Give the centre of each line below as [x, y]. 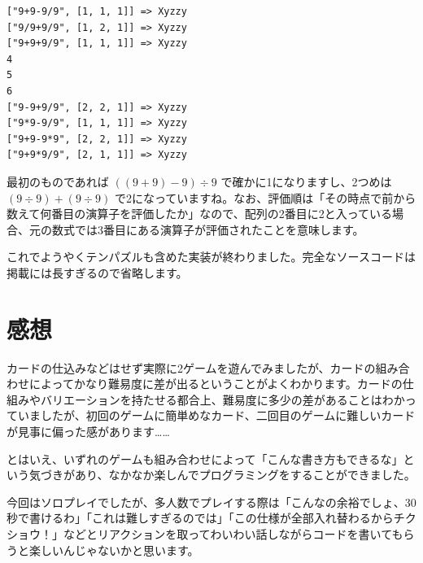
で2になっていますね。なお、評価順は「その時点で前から [265, 197]
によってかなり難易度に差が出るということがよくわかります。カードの [216, 384]
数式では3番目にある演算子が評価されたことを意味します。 [208, 229]
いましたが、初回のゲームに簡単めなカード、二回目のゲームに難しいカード [216, 415]
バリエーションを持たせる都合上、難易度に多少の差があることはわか [222, 399]
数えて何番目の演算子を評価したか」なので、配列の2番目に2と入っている [200, 214]
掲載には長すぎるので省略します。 [97, 272]
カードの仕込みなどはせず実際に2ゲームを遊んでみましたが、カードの [191, 367]
